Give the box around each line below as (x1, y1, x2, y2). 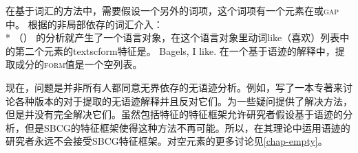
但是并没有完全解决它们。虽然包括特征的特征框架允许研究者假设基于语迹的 (6, 107, 343, 121)
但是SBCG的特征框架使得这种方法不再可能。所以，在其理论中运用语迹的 (24, 120, 350, 134)
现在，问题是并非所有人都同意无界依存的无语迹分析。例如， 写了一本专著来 (6, 80, 343, 94)
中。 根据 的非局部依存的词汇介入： (6, 16, 163, 31)
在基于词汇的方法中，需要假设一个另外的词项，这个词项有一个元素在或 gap (6, 3, 339, 17)
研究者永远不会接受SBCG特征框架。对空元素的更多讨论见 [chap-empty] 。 (6, 134, 328, 148)
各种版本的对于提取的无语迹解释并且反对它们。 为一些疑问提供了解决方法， (14, 93, 352, 108)
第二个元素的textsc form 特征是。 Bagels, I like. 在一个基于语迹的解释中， (14, 43, 335, 58)
